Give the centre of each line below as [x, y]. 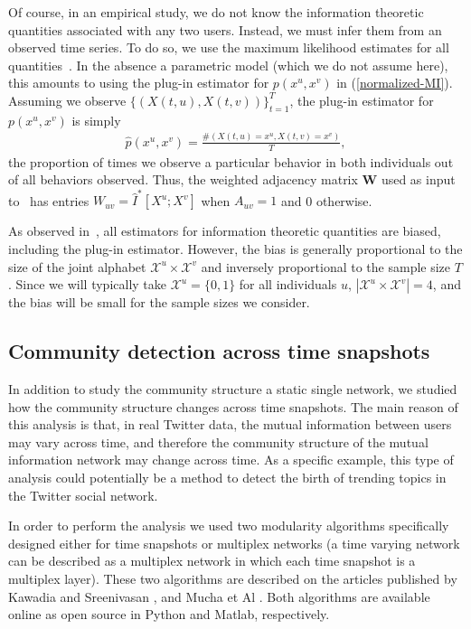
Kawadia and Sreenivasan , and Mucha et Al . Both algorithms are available [219, 596]
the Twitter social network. [83, 495]
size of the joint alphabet [77, 266]
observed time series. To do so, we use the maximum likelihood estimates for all [229, 47]
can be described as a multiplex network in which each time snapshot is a [212, 561]
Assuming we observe [67, 100]
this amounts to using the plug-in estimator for [139, 83]
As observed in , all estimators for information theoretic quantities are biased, [225, 231]
